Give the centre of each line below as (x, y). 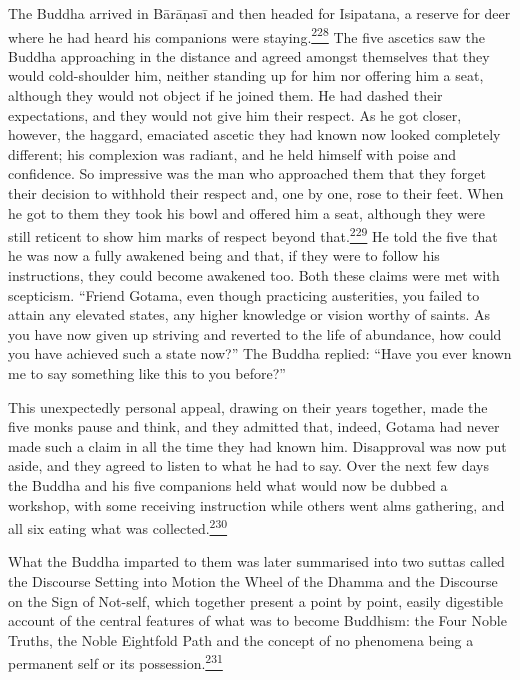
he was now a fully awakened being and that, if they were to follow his (224, 255)
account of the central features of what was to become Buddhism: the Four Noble (257, 620)
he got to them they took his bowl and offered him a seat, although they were (246, 212)
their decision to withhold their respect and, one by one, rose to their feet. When (256, 193)
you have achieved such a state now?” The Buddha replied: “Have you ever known (260, 353)
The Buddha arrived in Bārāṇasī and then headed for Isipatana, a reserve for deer (259, 13)
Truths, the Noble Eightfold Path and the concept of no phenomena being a (241, 639)
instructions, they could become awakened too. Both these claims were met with (254, 275)
